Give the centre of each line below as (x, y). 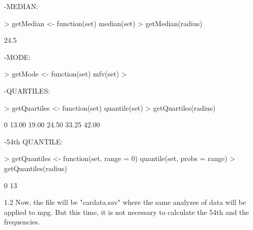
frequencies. (22, 222)
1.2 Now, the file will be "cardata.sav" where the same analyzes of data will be (125, 202)
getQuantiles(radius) (36, 168)
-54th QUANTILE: (34, 141)
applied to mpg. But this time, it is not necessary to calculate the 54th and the (127, 212)
